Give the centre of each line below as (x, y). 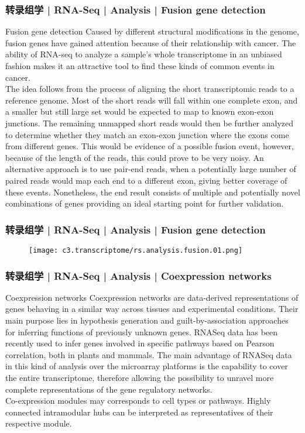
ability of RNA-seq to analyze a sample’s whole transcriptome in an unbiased (144, 54)
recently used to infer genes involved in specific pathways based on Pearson (140, 343)
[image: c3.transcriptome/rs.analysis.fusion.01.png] (136, 250)
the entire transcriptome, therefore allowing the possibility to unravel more (140, 377)
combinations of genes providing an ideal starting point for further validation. (145, 203)
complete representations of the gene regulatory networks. (109, 389)
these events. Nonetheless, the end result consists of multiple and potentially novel (153, 192)
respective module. (39, 423)
